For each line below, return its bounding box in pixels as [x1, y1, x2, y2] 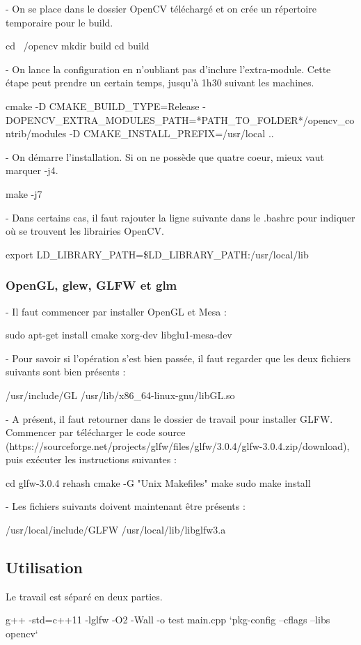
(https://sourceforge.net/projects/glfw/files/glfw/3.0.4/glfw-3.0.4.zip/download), [6, 438, 350, 453]
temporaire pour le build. [6, 15, 113, 29]
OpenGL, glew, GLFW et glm [6, 277, 177, 294]
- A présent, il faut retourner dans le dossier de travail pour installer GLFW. [6, 411, 333, 426]
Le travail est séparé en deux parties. [6, 589, 163, 603]
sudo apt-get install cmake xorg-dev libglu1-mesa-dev [6, 327, 232, 342]
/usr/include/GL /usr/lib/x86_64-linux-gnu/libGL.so [6, 387, 235, 402]
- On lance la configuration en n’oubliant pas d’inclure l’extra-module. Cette [6, 61, 331, 76]
